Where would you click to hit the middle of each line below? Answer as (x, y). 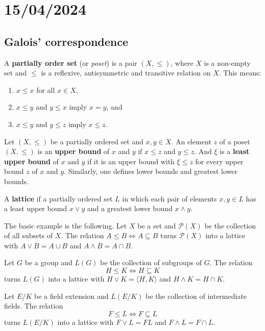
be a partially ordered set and (97, 141)
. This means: (240, 73)
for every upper (219, 161)
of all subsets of (29, 235)
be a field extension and (71, 296)
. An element (191, 141)
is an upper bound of (74, 151)
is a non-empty (227, 62)
